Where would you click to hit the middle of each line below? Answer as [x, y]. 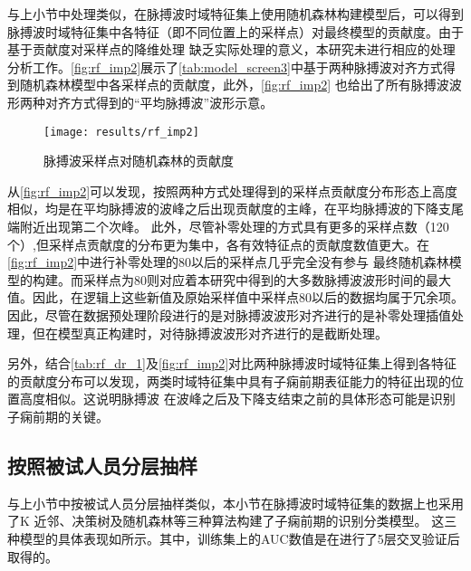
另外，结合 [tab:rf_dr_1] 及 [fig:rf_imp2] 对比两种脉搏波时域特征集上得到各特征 [232, 363]
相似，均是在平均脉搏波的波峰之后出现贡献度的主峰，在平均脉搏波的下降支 [229, 209]
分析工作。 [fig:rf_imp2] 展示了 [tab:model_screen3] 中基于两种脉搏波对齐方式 [225, 67]
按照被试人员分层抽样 [102, 465]
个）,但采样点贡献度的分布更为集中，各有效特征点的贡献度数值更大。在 [218, 244]
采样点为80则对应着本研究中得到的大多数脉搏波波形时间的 [254, 279]
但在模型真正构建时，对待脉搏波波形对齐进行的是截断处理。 [210, 333]
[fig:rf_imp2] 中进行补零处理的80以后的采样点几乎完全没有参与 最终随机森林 [228, 262]
